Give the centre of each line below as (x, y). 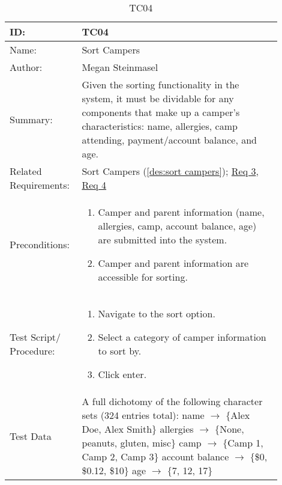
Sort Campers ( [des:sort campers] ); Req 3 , (170, 171)
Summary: (31, 119)
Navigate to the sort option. (157, 313)
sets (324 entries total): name (143, 415)
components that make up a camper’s (161, 112)
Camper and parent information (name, (181, 212)
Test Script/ (35, 337)
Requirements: (40, 185)
